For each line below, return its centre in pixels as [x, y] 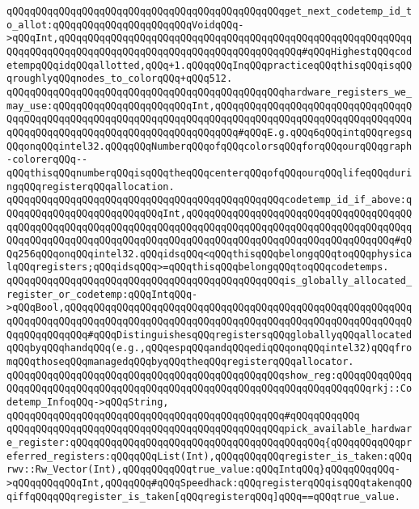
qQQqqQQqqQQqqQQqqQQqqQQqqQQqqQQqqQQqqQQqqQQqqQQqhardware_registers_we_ [209, 92]
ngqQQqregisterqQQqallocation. [91, 187]
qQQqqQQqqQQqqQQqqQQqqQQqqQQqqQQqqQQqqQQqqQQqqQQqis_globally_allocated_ [209, 281]
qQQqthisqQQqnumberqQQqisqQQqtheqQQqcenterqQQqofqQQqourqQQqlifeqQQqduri [209, 173]
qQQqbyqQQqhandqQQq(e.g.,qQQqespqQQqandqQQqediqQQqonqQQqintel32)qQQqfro [209, 348]
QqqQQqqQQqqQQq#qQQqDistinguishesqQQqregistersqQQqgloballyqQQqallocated [209, 335]
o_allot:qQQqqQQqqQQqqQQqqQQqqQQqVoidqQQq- [125, 25]
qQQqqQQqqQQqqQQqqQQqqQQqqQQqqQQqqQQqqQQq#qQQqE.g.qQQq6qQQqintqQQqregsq [209, 132]
